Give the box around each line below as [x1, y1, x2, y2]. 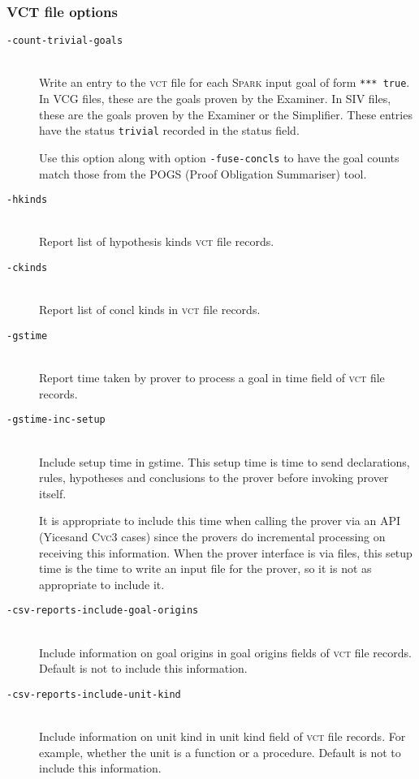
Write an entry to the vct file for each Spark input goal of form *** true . [39, 74, 410, 91]
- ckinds [6, 262, 48, 274]
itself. [39, 484, 67, 501]
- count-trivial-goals [6, 35, 123, 47]
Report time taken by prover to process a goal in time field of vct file [39, 369, 385, 386]
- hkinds [6, 194, 48, 206]
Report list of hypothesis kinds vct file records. [39, 233, 274, 250]
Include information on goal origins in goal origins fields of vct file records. [39, 643, 412, 661]
